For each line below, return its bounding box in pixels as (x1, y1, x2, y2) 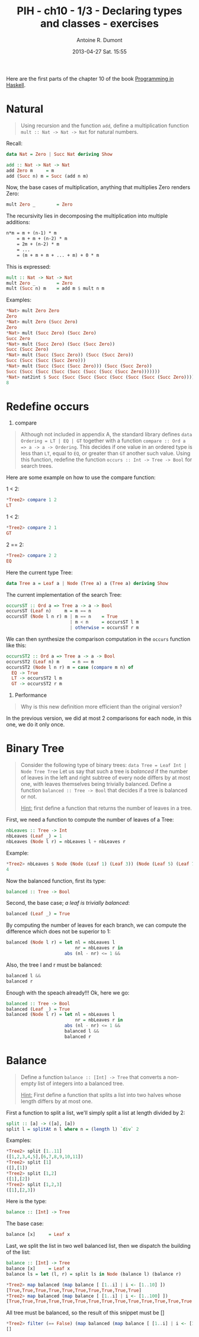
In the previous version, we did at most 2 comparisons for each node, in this (6, 715, 192, 722)
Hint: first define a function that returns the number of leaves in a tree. (20, 804, 192, 812)
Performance (14, 691, 47, 699)
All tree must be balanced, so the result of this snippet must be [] (6, 1309, 165, 1316)
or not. (20, 793, 37, 800)
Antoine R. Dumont (76, 36, 123, 43)
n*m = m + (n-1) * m (6, 230, 57, 236)
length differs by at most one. (20, 1097, 93, 1105)
